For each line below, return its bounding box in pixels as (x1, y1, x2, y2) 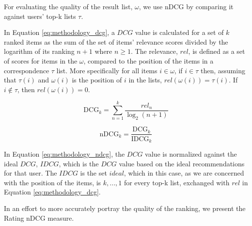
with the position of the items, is (4, 177, 101, 187)
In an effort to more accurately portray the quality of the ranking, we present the (4, 203, 246, 213)
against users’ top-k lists (4, 11, 76, 21)
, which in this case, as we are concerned (124, 168, 244, 178)
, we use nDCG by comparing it (139, 1, 234, 11)
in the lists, (128, 75, 162, 85)
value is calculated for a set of (135, 27, 224, 37)
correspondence (4, 65, 49, 75)
